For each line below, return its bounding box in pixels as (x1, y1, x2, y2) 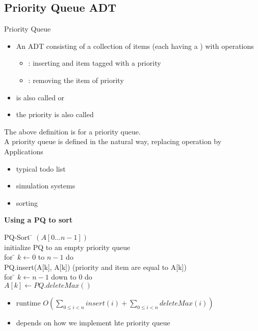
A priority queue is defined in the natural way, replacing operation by (4, 136, 222, 147)
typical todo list (16, 163, 66, 174)
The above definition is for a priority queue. (4, 126, 141, 136)
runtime (16, 297, 41, 308)
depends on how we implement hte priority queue (16, 317, 170, 327)
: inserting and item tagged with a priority (28, 58, 161, 68)
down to (51, 271, 76, 282)
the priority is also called (16, 109, 94, 120)
